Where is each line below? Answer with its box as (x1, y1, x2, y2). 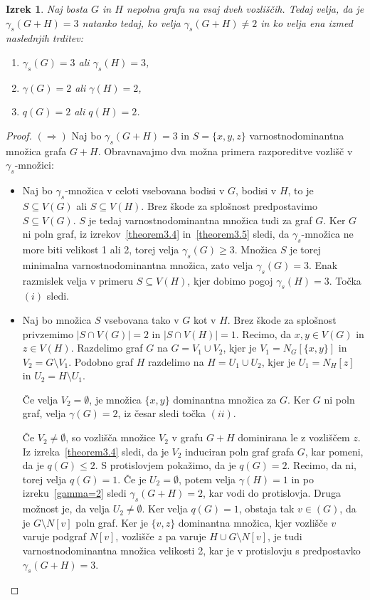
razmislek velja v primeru (22, 273, 134, 288)
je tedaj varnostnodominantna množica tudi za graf (88, 212, 312, 227)
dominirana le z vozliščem (238, 430, 350, 445)
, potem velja (178, 471, 236, 486)
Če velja (22, 391, 58, 406)
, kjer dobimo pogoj (187, 273, 273, 288)
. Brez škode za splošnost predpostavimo (141, 198, 317, 213)
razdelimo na (148, 354, 204, 369)
